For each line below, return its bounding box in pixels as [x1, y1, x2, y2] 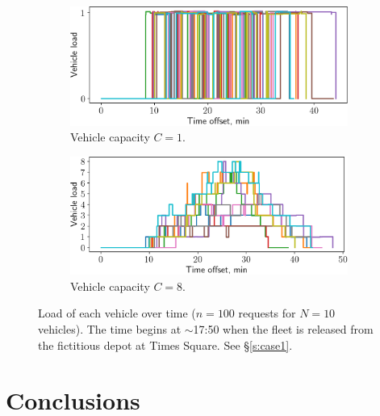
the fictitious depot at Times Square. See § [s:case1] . [38, 336, 293, 353]
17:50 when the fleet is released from [193, 320, 374, 337]
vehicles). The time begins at [38, 320, 182, 337]
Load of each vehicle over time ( [38, 305, 196, 321]
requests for [238, 305, 296, 321]
